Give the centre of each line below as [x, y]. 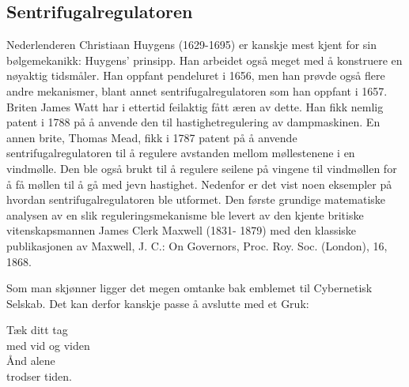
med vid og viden [48, 345]
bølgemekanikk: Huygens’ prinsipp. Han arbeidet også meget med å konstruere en [204, 60]
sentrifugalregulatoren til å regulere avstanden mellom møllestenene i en [181, 153]
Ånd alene [31, 361]
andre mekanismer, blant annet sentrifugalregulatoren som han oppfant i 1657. [197, 90]
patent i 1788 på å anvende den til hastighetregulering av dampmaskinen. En [193, 122]
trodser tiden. [40, 376]
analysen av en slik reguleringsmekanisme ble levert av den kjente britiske [185, 214]
